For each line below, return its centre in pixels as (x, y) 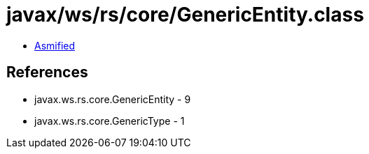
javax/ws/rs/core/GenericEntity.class (185, 15)
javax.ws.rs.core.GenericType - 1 (110, 121)
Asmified (55, 45)
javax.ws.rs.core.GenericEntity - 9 (113, 99)
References (47, 72)
